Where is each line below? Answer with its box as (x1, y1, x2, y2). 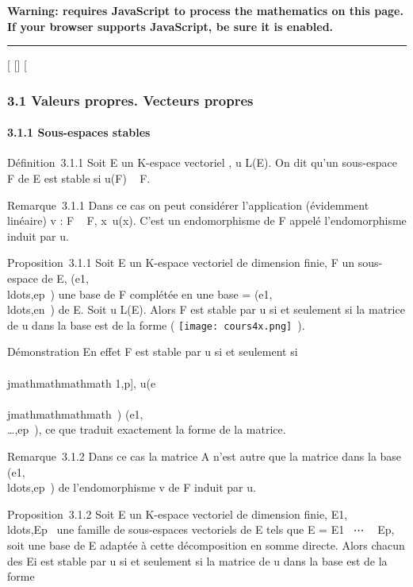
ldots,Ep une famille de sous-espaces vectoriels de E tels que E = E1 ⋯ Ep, (7, 521, 395, 538)
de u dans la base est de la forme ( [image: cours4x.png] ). (7, 316, 305, 333)
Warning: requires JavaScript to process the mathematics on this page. (7, 2, 403, 18)
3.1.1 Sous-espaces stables (7, 124, 151, 141)
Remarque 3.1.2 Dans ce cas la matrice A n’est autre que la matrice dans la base (7, 447, 402, 464)
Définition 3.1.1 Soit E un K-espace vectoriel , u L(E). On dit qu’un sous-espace (7, 154, 397, 171)
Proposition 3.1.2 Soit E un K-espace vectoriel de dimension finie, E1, (7, 505, 348, 522)
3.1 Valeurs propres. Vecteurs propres (7, 90, 254, 110)
